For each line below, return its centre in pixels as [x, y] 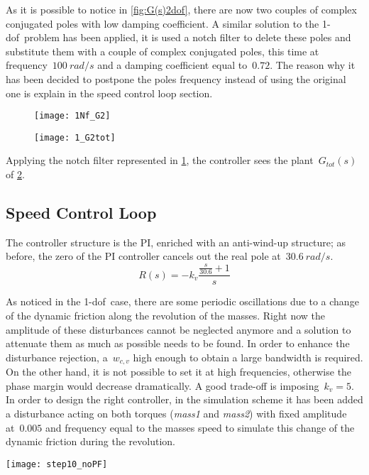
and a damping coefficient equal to [172, 65]
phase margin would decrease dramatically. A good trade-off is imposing [163, 385]
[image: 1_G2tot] [75, 137]
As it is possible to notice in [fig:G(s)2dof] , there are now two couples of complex [181, 9]
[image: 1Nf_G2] [72, 116]
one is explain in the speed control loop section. [109, 93]
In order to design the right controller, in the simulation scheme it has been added [184, 399]
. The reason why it [313, 65]
